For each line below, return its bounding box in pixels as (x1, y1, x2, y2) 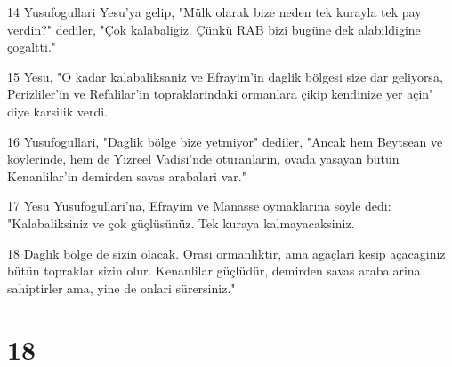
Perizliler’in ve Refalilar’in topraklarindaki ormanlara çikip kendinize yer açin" (7, 84, 434, 103)
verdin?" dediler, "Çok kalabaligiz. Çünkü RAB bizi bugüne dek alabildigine (7, 20, 421, 38)
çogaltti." (7, 37, 57, 56)
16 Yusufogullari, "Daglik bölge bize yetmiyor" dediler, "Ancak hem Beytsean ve (7, 132, 443, 150)
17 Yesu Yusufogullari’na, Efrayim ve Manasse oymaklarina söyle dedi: (7, 196, 391, 215)
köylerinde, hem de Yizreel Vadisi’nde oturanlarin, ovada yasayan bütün (7, 149, 400, 168)
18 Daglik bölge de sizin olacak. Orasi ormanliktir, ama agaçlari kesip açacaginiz (7, 243, 446, 262)
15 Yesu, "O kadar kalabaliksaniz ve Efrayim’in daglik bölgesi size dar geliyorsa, (7, 67, 443, 85)
